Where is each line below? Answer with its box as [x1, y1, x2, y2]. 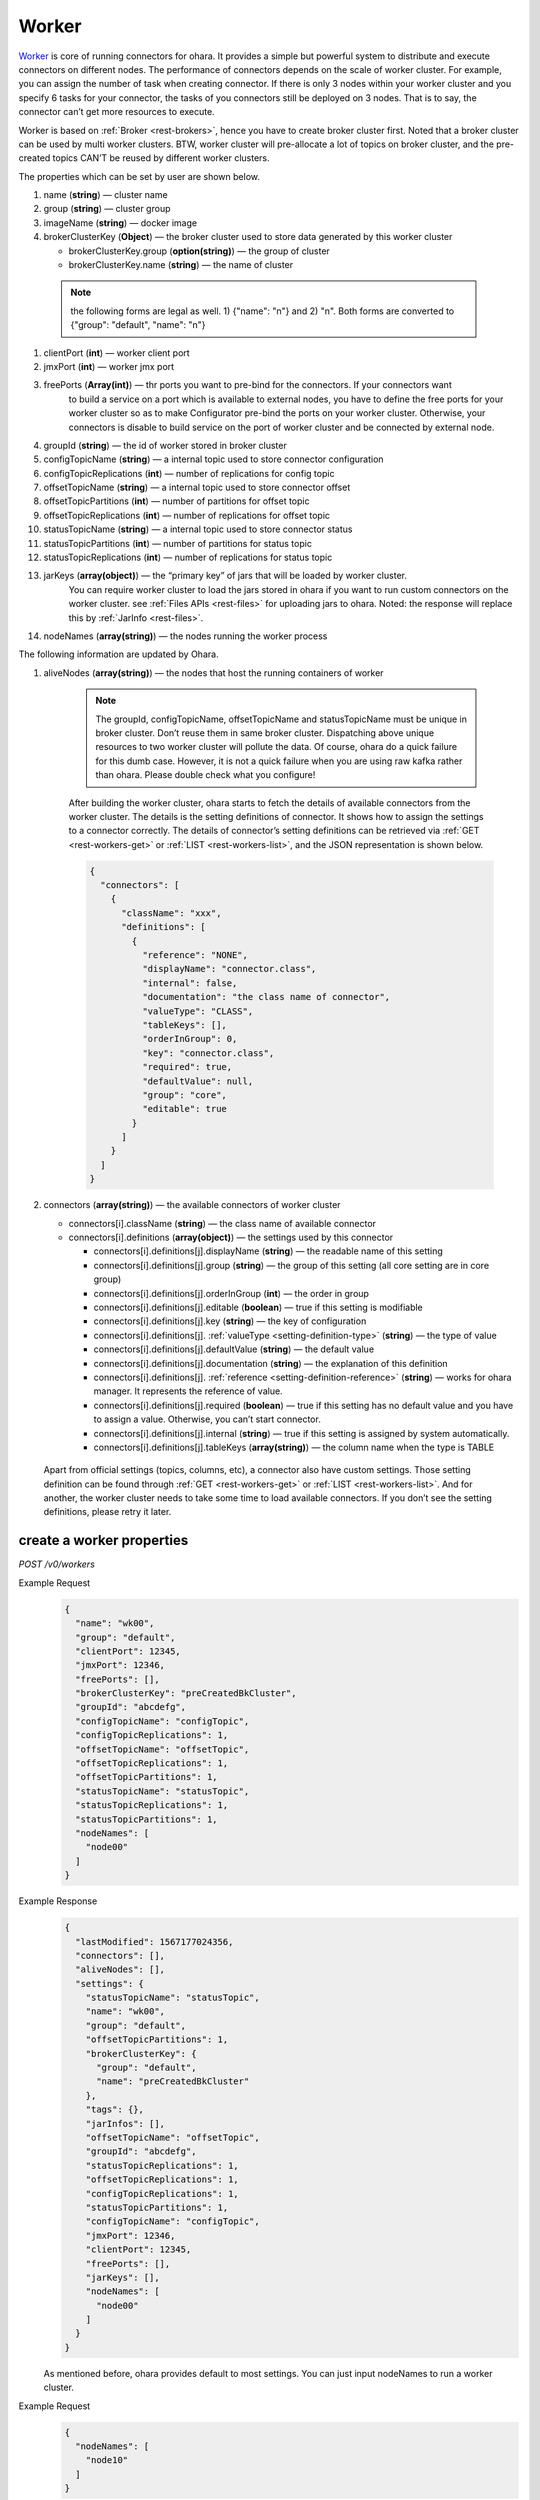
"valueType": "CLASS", [141, 1005, 254, 1017]
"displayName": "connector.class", [141, 963, 317, 975]
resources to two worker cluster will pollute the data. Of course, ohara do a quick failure [95, 741, 458, 753]
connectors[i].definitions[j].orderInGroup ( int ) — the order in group [93, 1287, 370, 1299]
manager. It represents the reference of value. [93, 1385, 284, 1397]
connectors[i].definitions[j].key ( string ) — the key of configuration [93, 1315, 367, 1327]
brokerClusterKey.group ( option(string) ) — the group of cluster [68, 245, 330, 257]
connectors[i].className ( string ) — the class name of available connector [68, 1217, 377, 1229]
